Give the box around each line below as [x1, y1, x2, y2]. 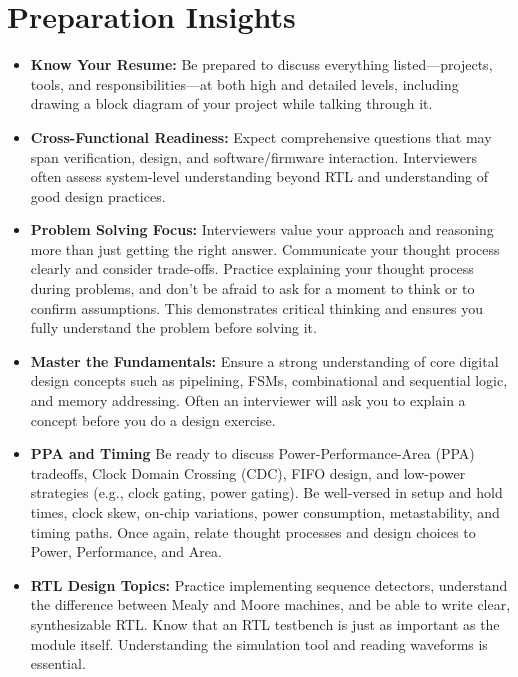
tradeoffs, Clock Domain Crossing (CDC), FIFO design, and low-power [30, 462, 466, 483]
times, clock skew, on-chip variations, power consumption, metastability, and [30, 502, 500, 522]
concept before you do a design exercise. [30, 409, 276, 430]
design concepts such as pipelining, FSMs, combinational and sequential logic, [30, 370, 508, 391]
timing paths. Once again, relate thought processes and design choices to [30, 521, 476, 542]
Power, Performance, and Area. [30, 541, 222, 562]
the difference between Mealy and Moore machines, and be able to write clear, [30, 594, 511, 615]
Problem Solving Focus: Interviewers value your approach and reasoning [30, 219, 494, 240]
